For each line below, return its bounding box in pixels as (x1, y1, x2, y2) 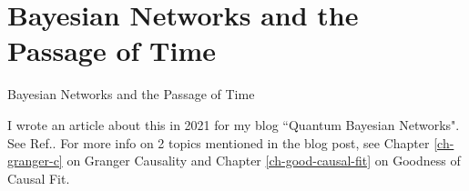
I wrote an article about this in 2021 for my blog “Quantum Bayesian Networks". (7, 115, 460, 134)
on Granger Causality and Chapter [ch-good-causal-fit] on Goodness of (66, 151, 461, 170)
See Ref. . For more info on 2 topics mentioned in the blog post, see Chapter (7, 133, 430, 152)
